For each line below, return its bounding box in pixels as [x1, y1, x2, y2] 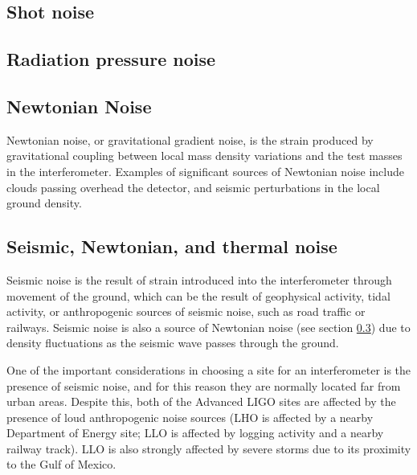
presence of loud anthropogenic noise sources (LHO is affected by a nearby [6, 408, 374, 425]
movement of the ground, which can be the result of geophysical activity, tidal [6, 287, 390, 304]
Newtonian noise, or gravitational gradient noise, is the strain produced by [6, 131, 374, 148]
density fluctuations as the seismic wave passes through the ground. [6, 334, 339, 351]
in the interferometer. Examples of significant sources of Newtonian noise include [6, 162, 405, 179]
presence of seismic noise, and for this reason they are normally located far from [6, 377, 401, 394]
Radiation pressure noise [6, 47, 216, 72]
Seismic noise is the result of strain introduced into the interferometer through [6, 271, 392, 288]
